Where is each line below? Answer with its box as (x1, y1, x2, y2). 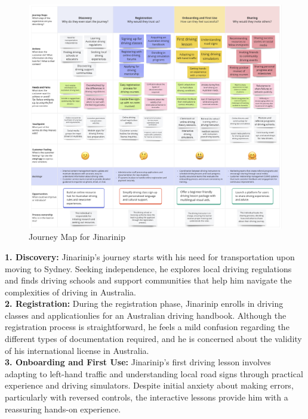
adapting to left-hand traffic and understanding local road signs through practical (5, 367, 303, 380)
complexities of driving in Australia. (5, 285, 136, 298)
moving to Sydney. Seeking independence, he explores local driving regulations (5, 262, 292, 275)
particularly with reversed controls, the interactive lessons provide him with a (5, 391, 288, 403)
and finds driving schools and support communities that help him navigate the (5, 274, 292, 286)
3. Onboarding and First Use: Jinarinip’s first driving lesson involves (5, 356, 271, 368)
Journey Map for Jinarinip (29, 230, 125, 243)
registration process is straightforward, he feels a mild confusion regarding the (5, 321, 289, 333)
